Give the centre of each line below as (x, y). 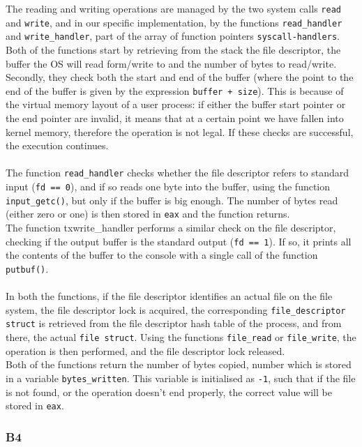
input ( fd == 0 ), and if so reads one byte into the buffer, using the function (168, 187)
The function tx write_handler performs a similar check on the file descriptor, (171, 227)
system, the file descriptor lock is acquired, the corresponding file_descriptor (176, 309)
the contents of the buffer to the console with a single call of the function (162, 255)
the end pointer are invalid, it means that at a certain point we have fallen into (175, 118)
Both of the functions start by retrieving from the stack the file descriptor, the (173, 49)
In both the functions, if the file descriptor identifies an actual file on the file (169, 296)
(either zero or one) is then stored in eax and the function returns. (148, 214)
